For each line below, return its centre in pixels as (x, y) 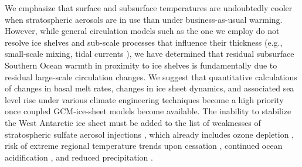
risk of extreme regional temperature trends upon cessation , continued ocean (144, 146)
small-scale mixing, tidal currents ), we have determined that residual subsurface (150, 54)
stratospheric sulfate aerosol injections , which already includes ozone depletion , (149, 134)
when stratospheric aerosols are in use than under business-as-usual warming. (144, 19)
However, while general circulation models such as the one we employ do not (142, 31)
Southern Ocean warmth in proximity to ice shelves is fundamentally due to (141, 65)
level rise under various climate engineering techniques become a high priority (144, 99)
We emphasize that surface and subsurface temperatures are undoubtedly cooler (149, 8)
